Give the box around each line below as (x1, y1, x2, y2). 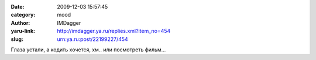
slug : (11, 35, 23, 43)
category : (11, 12, 36, 18)
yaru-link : (11, 28, 35, 35)
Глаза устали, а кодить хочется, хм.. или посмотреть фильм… (11, 46, 166, 53)
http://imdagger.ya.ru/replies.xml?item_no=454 (57, 28, 171, 35)
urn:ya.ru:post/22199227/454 (57, 35, 128, 43)
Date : (11, 3, 25, 10)
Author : (11, 19, 30, 26)
